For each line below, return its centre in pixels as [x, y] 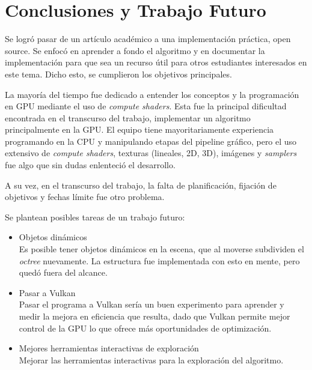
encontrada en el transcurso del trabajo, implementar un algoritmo [128, 117]
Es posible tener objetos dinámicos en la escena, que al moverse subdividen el [161, 249]
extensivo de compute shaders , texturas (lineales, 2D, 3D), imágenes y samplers [151, 153]
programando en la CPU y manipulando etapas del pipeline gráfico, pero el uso [151, 141]
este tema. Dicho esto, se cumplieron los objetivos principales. [118, 74]
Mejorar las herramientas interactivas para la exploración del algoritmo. [151, 359]
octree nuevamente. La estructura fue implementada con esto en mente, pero [159, 260]
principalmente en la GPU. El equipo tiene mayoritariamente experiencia [139, 129]
